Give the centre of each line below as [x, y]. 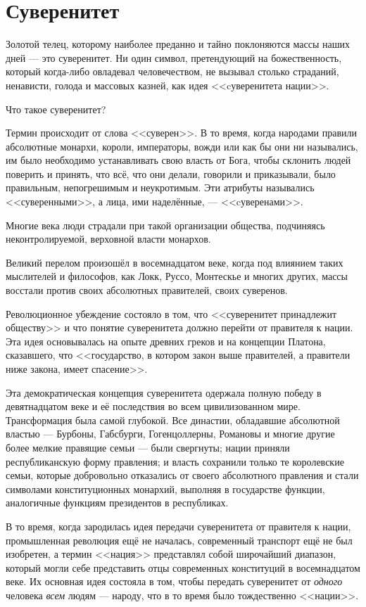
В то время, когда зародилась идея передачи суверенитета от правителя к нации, [178, 526]
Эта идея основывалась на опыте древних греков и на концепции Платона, [166, 341]
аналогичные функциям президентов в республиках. [117, 503]
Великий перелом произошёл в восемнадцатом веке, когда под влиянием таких [175, 262]
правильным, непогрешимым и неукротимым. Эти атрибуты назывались [160, 187]
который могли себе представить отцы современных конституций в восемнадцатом [183, 567]
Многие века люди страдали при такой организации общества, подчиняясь [165, 225]
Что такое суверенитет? [56, 109]
